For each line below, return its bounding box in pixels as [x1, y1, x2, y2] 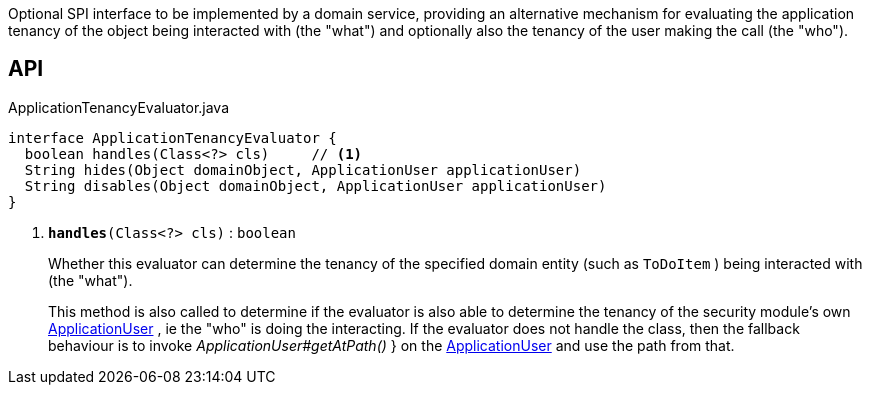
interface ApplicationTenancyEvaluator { [8, 129, 337, 146]
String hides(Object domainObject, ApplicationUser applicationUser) [24, 161, 582, 178]
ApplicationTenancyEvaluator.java [8, 98, 230, 116]
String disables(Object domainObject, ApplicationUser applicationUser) [24, 177, 607, 194]
